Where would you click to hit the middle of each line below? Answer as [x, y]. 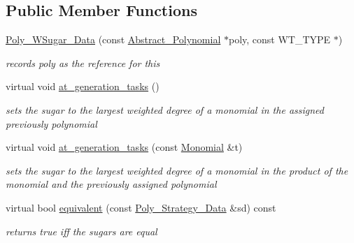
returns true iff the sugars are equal [82, 231]
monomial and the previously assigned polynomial [111, 184]
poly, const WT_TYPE [279, 39]
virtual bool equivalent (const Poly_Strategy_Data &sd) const [141, 207]
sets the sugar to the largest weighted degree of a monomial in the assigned [165, 109]
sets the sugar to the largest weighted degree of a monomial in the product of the [177, 170]
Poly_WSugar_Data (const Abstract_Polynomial [113, 39]
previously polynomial [51, 123]
